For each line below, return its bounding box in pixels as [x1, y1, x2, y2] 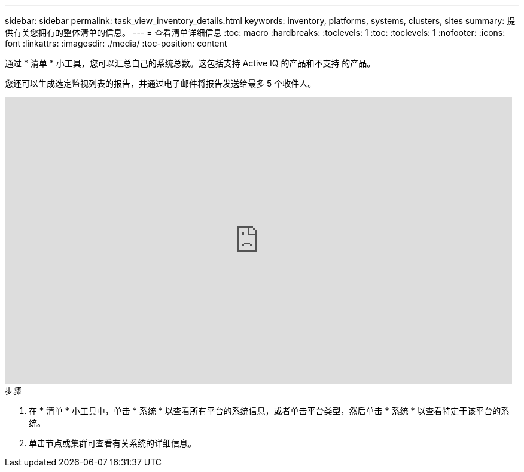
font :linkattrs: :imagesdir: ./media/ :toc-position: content [5, 38, 227, 48]
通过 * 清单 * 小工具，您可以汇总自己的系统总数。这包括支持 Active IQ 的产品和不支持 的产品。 [5, 58, 376, 68]
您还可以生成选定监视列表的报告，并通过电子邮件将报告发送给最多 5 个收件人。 [5, 78, 316, 88]
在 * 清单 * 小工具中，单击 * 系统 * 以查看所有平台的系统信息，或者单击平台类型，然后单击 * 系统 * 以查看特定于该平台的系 [29, 406, 510, 416]
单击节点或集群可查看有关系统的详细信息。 [29, 438, 196, 448]
